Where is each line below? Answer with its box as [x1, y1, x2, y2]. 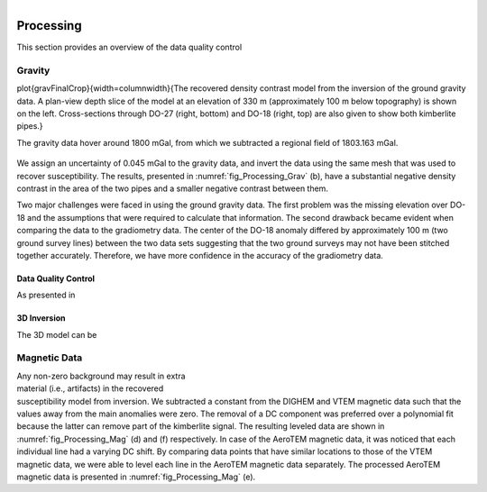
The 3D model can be [16, 329, 97, 340]
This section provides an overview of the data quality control [16, 41, 243, 53]
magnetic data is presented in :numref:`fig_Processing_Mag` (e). [16, 471, 256, 482]
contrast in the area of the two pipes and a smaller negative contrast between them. [16, 183, 329, 194]
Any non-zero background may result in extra [16, 370, 186, 381]
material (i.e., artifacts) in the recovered [16, 383, 164, 394]
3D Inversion [16, 313, 66, 323]
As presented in [16, 289, 76, 301]
